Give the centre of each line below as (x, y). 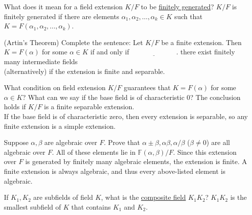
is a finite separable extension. (89, 107)
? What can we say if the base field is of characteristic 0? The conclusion (131, 97)
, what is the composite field (143, 197)
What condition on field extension (55, 87)
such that (188, 16)
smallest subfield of (33, 206)
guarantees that (147, 87)
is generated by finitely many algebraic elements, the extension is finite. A (136, 161)
